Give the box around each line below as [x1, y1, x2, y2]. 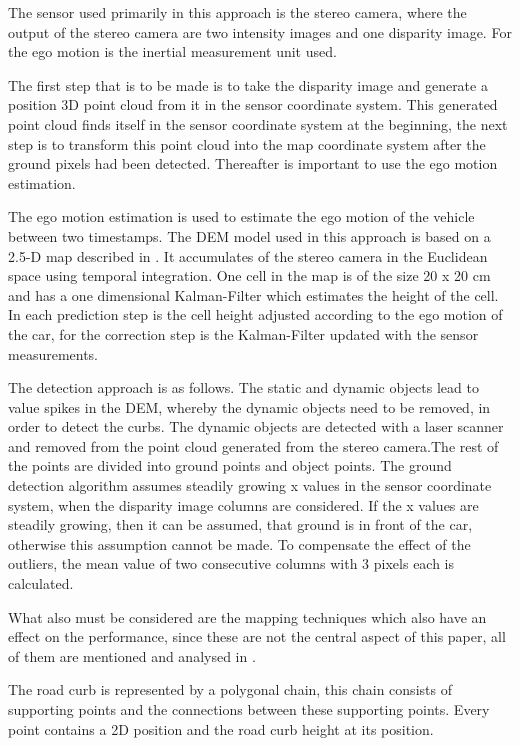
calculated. [8, 573, 74, 594]
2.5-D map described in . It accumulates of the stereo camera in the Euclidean [8, 245, 488, 266]
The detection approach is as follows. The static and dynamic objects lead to [8, 377, 479, 398]
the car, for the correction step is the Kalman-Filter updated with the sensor [8, 323, 479, 344]
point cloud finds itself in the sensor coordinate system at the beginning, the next [8, 113, 508, 134]
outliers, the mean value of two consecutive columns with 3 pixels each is [8, 553, 455, 574]
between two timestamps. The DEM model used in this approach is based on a [8, 225, 491, 246]
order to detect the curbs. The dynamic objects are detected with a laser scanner [8, 416, 504, 437]
